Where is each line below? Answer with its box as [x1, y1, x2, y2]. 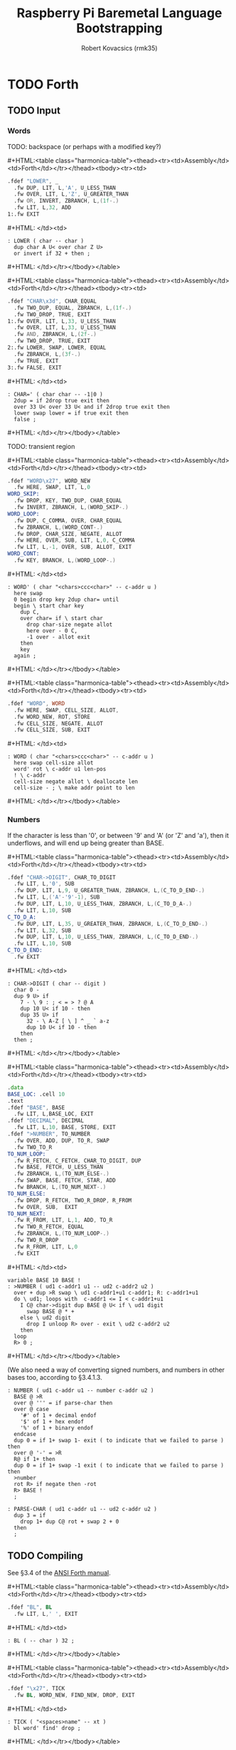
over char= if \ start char [20, 614, 103, 622]
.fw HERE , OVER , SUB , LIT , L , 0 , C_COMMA [14, 537, 135, 544]
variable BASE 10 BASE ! [7, 1276, 81, 1284]
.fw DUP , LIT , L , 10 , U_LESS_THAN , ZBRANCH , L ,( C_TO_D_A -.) [14, 901, 193, 908]
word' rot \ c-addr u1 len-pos [14, 766, 107, 773]
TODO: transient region [7, 442, 75, 450]
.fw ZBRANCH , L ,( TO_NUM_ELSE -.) [14, 1170, 110, 1178]
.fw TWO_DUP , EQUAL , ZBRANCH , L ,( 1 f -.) [14, 304, 132, 311]
